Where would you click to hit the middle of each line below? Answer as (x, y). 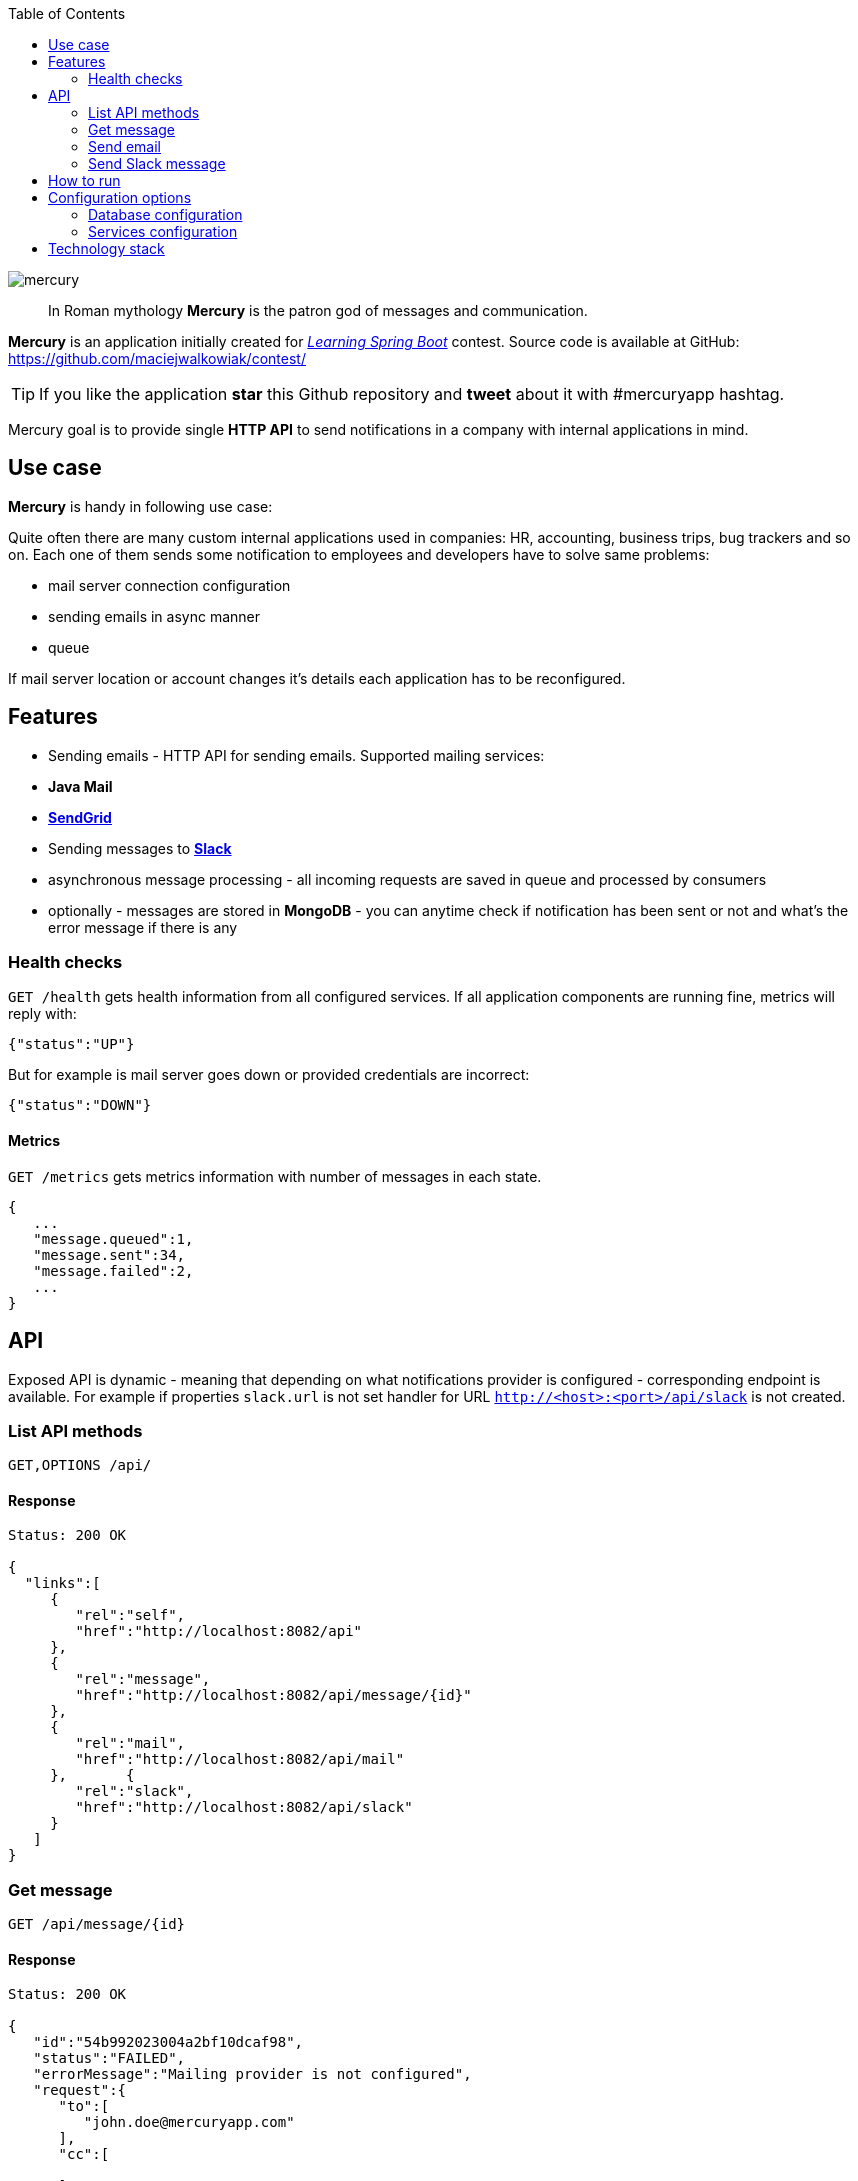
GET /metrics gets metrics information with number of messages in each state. (275, 1176)
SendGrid (80, 817)
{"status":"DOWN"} (80, 1105)
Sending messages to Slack (140, 848)
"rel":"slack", (134, 1791)
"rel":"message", (143, 1679)
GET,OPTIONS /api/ (80, 1465)
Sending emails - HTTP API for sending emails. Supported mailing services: (296, 755)
